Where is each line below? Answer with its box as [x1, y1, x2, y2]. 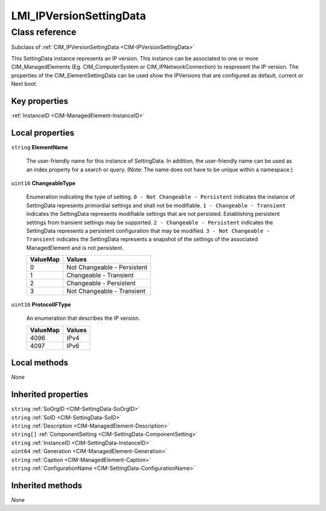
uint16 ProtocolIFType [11, 301, 71, 308]
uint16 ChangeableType [11, 179, 75, 187]
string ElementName [11, 143, 69, 151]
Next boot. [11, 80, 37, 87]
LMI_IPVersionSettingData [11, 9, 146, 22]
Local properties [11, 128, 75, 138]
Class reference [11, 27, 77, 37]
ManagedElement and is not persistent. [26, 244, 124, 251]
